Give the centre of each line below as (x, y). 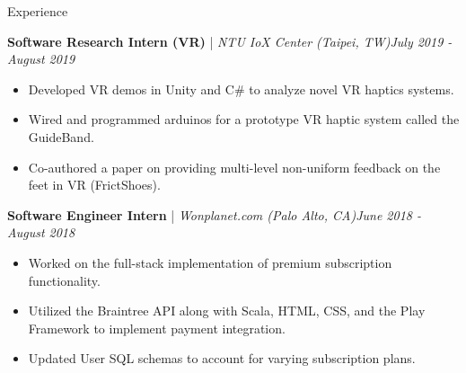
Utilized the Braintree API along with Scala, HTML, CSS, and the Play (227, 311)
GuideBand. (61, 136)
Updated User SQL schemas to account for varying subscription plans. (222, 358)
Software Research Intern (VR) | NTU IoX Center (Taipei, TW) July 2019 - (230, 41)
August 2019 (41, 59)
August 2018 (41, 232)
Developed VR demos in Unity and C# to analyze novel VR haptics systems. (241, 89)
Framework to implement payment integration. (157, 328)
